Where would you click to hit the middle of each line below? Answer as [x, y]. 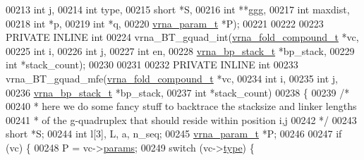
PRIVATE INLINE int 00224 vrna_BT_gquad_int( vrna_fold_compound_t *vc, [182, 37]
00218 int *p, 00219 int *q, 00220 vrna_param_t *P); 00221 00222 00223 [165, 23]
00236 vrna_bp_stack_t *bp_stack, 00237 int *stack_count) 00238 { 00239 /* [178, 92]
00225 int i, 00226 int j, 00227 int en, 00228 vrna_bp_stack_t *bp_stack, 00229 [180, 50]
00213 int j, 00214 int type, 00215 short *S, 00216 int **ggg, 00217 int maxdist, [178, 9]
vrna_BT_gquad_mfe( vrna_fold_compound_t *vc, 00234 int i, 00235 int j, [172, 78]
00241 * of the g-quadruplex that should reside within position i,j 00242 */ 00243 [181, 119]
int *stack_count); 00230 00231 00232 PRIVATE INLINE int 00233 [152, 64]
